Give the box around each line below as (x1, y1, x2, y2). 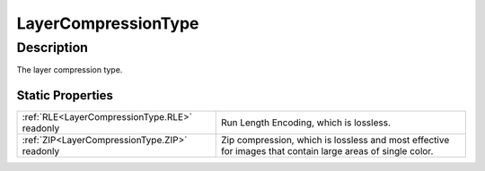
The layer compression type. (16, 64, 123, 75)
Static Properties (16, 88, 114, 103)
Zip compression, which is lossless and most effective (220, 134, 450, 147)
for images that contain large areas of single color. (220, 145, 434, 158)
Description (16, 39, 89, 56)
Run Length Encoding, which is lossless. (220, 116, 391, 129)
